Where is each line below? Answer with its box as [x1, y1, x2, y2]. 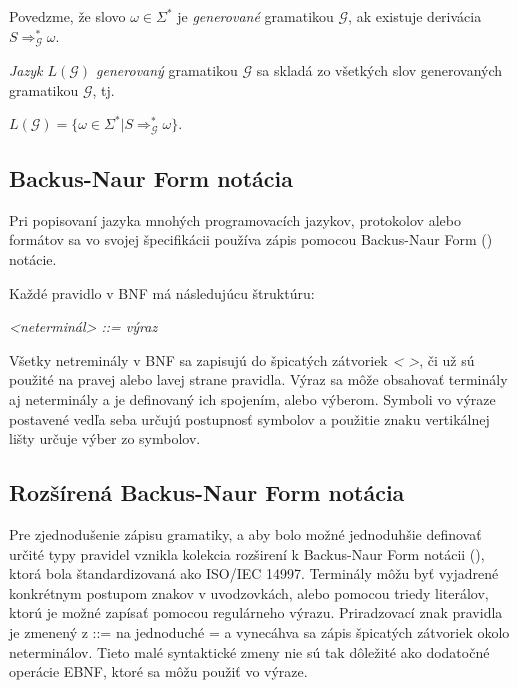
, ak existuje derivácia [348, 6, 482, 26]
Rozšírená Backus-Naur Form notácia [9, 477, 405, 508]
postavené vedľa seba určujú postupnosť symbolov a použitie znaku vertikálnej [9, 408, 490, 429]
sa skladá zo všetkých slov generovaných [256, 60, 503, 81]
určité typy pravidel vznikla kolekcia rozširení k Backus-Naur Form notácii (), [9, 543, 485, 564]
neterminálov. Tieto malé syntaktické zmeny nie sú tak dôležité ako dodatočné [9, 641, 490, 662]
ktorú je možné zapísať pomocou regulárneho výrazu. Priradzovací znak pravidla [9, 602, 503, 623]
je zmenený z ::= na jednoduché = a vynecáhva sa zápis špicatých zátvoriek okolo [9, 622, 510, 642]
